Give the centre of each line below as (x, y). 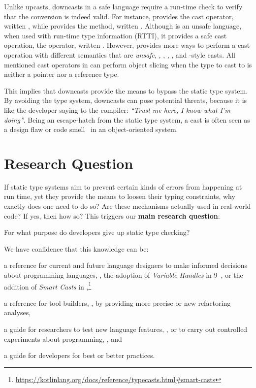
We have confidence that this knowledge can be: (76, 248)
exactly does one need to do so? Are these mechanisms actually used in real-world (128, 206)
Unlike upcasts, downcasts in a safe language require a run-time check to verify (123, 6)
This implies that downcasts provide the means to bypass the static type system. (126, 90)
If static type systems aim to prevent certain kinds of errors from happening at (123, 186)
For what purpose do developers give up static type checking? (97, 232)
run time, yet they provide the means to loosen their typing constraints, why (120, 196)
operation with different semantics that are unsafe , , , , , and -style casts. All (120, 54)
